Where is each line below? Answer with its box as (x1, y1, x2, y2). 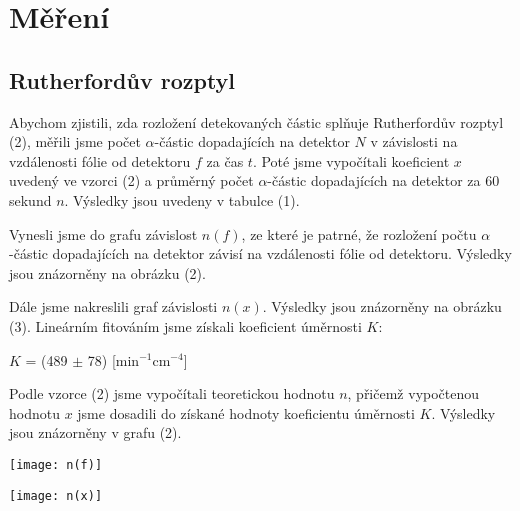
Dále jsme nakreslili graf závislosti (9, 296, 218, 317)
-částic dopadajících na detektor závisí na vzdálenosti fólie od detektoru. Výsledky (9, 243, 512, 264)
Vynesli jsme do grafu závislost (9, 223, 198, 244)
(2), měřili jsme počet (9, 131, 141, 152)
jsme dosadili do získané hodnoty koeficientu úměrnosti (77, 402, 415, 423)
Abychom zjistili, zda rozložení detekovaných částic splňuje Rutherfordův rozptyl (9, 111, 504, 132)
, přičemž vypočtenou (347, 383, 480, 404)
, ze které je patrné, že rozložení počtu (241, 223, 477, 244)
